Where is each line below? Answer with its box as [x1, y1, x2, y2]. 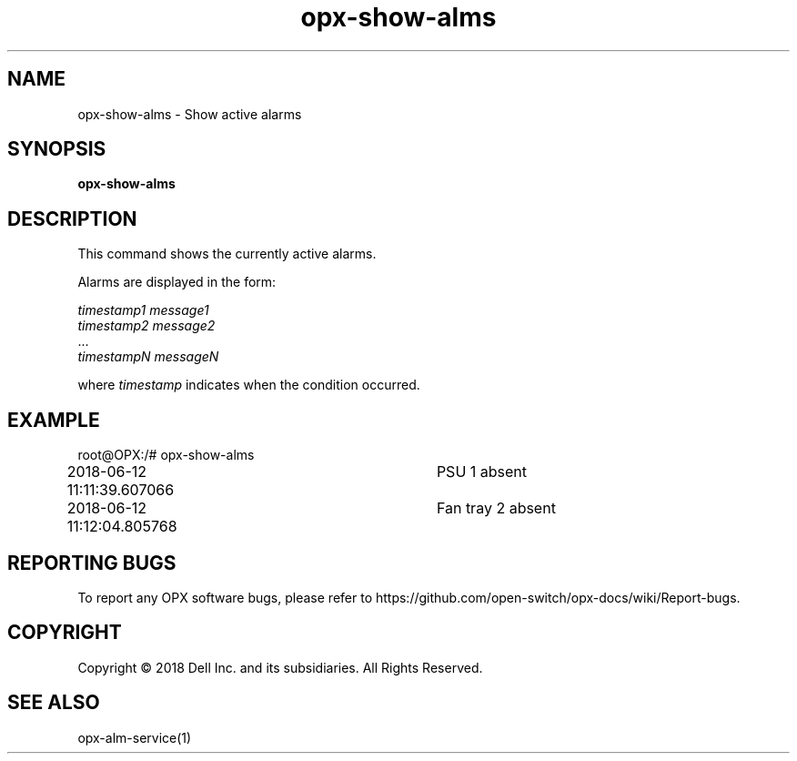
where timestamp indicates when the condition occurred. [77, 377, 420, 393]
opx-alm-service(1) [77, 729, 192, 746]
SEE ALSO [7, 691, 100, 715]
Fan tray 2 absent [436, 499, 556, 518]
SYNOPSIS [7, 137, 106, 161]
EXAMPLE [7, 408, 100, 431]
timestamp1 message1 [77, 302, 209, 319]
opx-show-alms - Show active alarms [77, 106, 302, 122]
